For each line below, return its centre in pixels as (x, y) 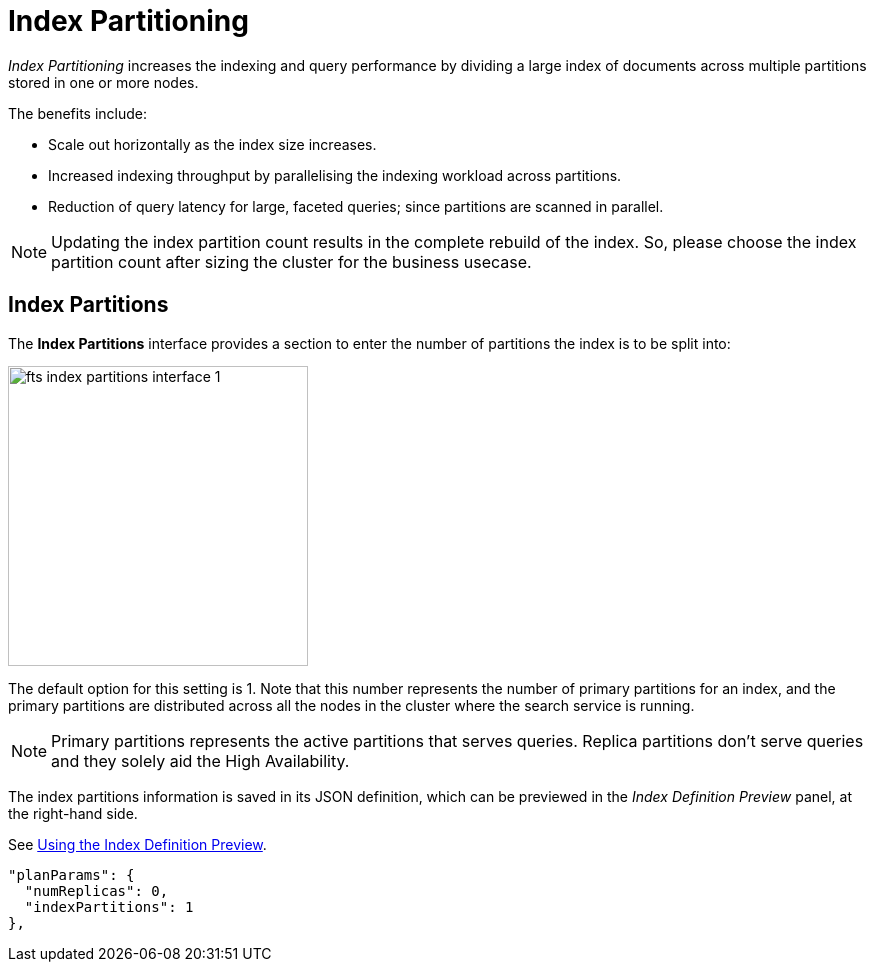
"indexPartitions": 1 (109, 906)
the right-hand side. (73, 813)
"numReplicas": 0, (96, 890)
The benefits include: (78, 113)
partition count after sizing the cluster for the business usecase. (291, 261)
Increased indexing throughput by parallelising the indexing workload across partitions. (335, 175)
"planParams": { (71, 874)
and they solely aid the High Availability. (200, 760)
